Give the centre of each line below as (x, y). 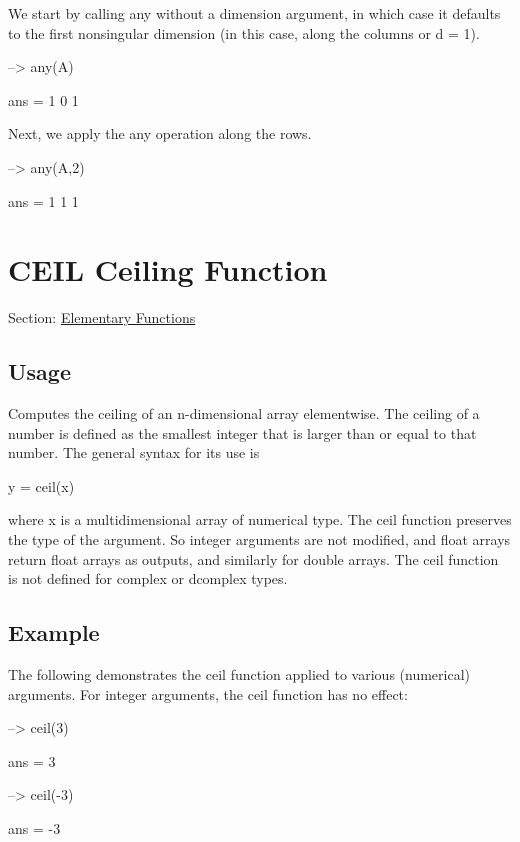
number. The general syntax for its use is (134, 452)
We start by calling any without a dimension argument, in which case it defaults (254, 13)
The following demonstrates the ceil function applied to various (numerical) (239, 674)
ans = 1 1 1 (43, 200)
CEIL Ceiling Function (168, 269)
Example (54, 632)
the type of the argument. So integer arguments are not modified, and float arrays (259, 539)
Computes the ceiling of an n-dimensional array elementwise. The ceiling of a (244, 413)
